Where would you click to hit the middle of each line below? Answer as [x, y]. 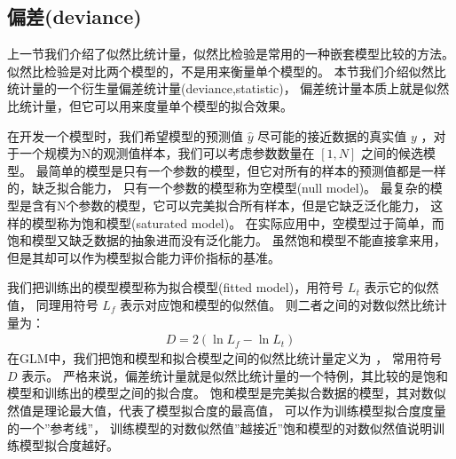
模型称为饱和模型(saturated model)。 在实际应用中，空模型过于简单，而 [238, 222]
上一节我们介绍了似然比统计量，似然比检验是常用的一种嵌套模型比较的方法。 [231, 54]
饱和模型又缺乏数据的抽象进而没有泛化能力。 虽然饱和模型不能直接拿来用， [227, 240]
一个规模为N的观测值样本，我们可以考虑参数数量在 [167, 153]
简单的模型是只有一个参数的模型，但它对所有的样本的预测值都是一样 [247, 170]
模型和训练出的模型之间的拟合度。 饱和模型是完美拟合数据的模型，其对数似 [227, 393]
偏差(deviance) [75, 16]
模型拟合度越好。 [69, 445]
